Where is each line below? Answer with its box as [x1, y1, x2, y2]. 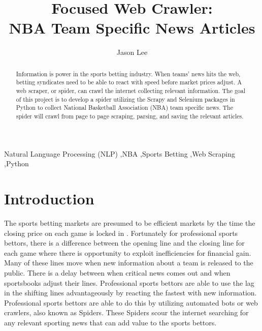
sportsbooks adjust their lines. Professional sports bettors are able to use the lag [4, 277, 254, 288]
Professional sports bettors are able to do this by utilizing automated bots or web [4, 297, 258, 308]
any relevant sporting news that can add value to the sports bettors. [4, 317, 217, 327]
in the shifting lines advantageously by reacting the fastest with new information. [4, 287, 257, 298]
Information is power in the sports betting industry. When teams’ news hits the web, [16, 69, 241, 78]
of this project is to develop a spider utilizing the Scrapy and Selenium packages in [16, 95, 235, 103]
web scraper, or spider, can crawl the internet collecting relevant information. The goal [16, 86, 246, 95]
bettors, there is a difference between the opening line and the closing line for [4, 237, 245, 248]
